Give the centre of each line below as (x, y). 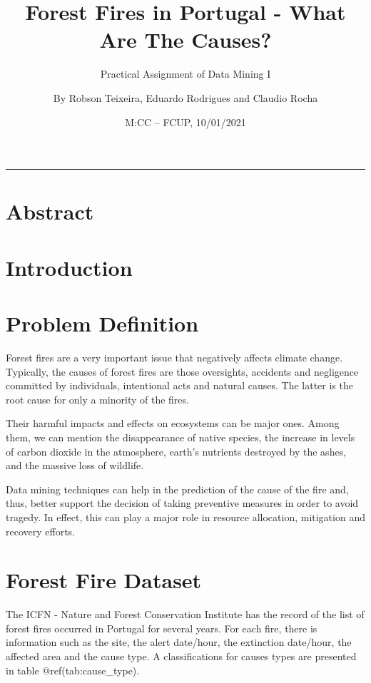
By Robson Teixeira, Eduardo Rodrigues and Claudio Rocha (185, 97)
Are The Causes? (185, 40)
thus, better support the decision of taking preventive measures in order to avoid (182, 503)
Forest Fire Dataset (104, 580)
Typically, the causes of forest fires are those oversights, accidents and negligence (182, 371)
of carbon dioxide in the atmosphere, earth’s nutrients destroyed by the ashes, (176, 451)
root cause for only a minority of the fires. (97, 399)
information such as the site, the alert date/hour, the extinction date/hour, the (179, 642)
